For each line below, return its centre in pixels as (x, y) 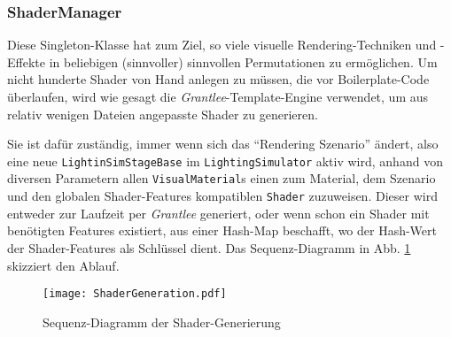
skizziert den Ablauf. (63, 265)
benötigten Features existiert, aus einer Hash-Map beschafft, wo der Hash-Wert (222, 230)
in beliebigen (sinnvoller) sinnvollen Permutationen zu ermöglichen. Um (243, 61)
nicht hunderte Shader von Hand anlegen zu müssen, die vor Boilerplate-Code (218, 79)
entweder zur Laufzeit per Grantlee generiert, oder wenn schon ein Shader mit (218, 213)
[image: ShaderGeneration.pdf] (135, 294)
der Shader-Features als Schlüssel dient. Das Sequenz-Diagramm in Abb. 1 (209, 247)
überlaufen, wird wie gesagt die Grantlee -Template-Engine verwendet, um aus (218, 96)
